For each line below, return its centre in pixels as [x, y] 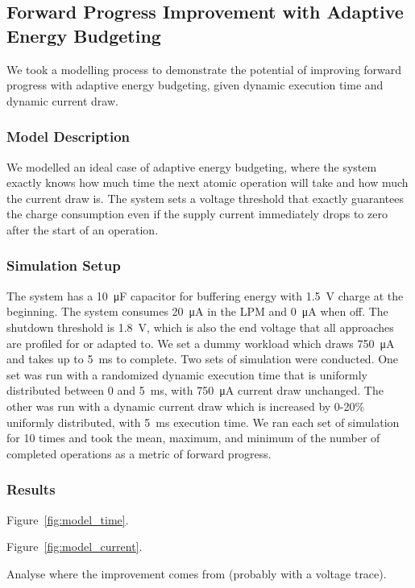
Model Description [68, 137]
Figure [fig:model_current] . [75, 547]
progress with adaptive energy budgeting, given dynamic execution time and [195, 85]
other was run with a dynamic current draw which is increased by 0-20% [186, 406]
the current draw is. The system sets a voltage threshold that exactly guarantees [205, 198]
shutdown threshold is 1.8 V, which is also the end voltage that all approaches [200, 327]
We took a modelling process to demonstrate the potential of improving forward [204, 69]
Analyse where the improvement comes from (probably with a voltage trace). [197, 573]
